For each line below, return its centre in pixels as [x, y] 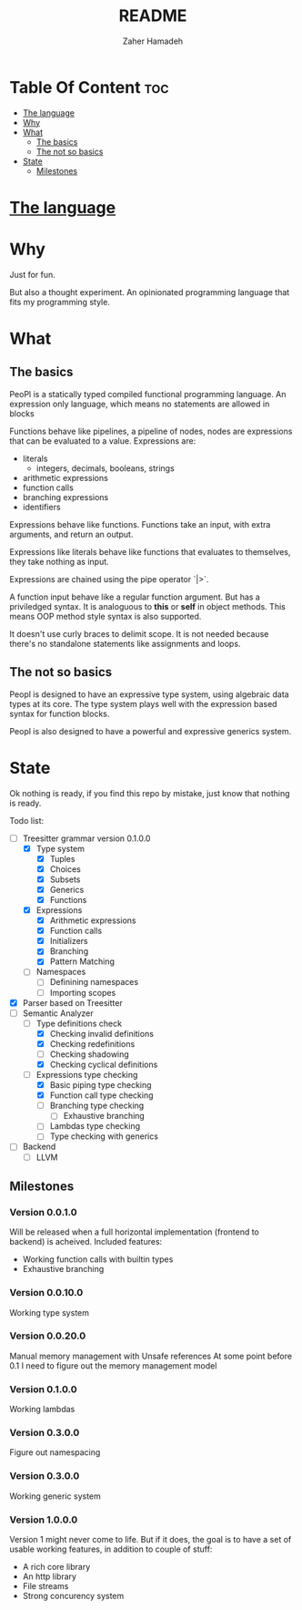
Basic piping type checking [101, 1085]
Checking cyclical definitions [104, 1064]
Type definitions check [79, 1023]
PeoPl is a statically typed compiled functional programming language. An [148, 394]
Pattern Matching [82, 961]
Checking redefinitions [92, 1043]
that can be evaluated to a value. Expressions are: [103, 441]
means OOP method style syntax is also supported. [106, 616]
